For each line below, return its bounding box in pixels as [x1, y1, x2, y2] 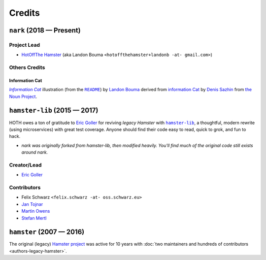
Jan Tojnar [21, 201, 43, 207]
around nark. [21, 149, 48, 155]
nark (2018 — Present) [9, 26, 81, 34]
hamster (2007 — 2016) [9, 228, 85, 236]
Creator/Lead [9, 162, 42, 168]
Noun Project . [9, 94, 37, 99]
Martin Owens [21, 208, 50, 214]
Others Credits [9, 64, 45, 71]
